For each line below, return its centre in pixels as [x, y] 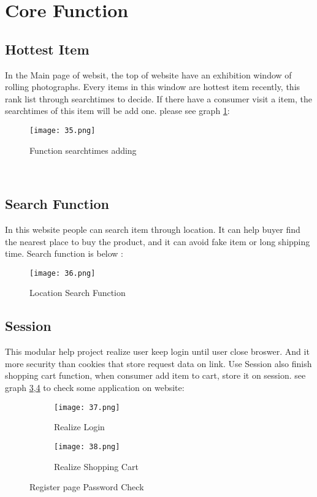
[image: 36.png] [63, 273]
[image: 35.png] [63, 130]
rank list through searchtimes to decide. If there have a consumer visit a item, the [159, 98]
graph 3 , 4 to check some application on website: [95, 388]
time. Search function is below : [64, 253]
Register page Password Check [87, 487]
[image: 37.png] [87, 407]
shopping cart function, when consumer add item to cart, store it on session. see [155, 375]
